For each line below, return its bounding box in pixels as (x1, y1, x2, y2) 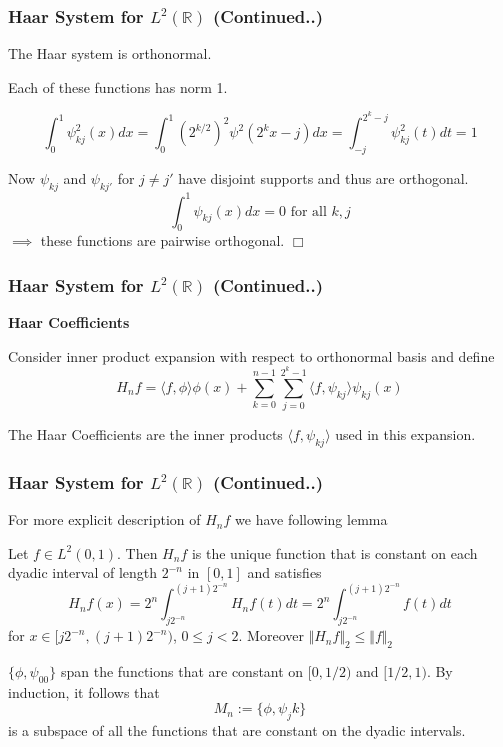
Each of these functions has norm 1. (8, 76, 228, 97)
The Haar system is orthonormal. (8, 43, 212, 64)
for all (290, 204, 327, 219)
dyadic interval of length (8, 562, 158, 583)
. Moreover (238, 625, 304, 646)
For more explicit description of (8, 509, 201, 530)
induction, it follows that (8, 681, 160, 702)
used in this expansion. (335, 424, 476, 445)
